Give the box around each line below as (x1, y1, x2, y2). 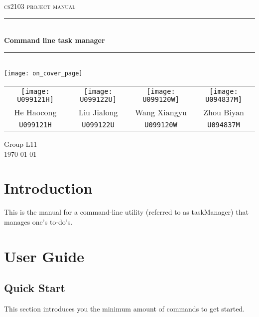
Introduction (4, 178, 93, 198)
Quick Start (4, 280, 65, 296)
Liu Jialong (78, 106, 118, 118)
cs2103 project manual (4, 1, 76, 11)
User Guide (4, 246, 85, 266)
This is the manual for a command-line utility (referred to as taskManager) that (4, 207, 249, 217)
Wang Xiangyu (134, 106, 187, 118)
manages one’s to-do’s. (4, 216, 73, 227)
